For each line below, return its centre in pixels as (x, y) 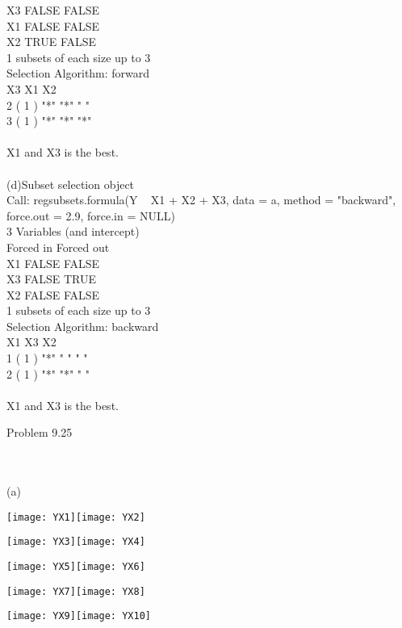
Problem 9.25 (40, 432)
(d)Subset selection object (71, 184)
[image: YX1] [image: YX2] (76, 517)
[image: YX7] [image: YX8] (76, 591)
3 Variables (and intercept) (73, 231)
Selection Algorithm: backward (83, 326)
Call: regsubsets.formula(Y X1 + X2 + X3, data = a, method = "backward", (201, 200)
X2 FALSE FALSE (53, 294)
